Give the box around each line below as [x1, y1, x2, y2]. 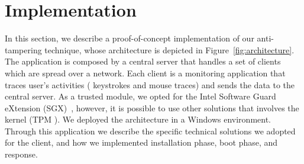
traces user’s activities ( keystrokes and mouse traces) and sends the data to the [5, 78, 295, 91]
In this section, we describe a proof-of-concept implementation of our [5, 32, 254, 44]
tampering [5, 43, 42, 56]
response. [5, 148, 38, 160]
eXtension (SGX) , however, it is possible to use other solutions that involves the [5, 101, 299, 114]
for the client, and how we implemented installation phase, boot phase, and [5, 136, 278, 149]
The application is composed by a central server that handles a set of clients [5, 55, 281, 67]
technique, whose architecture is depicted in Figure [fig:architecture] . [44, 43, 295, 56]
